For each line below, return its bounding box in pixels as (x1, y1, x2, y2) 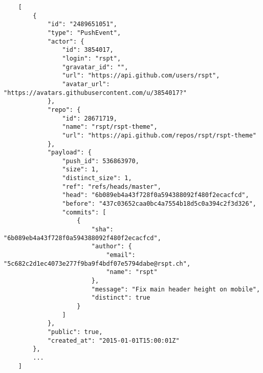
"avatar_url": (62, 80, 110, 88)
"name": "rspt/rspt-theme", (62, 123, 158, 131)
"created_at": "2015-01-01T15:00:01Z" (47, 337, 180, 344)
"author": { (91, 243, 132, 250)
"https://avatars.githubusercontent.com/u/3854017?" (4, 89, 187, 96)
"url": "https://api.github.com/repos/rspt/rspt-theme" (62, 131, 256, 139)
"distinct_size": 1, (62, 174, 132, 182)
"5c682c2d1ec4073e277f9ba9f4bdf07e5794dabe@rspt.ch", (4, 260, 191, 267)
